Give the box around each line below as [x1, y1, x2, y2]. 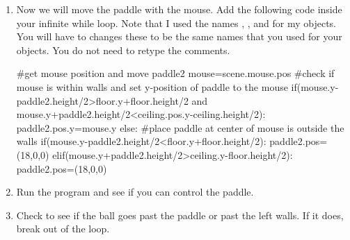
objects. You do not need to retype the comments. [16, 42, 230, 57]
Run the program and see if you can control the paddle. [16, 185, 254, 199]
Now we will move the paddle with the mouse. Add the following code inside [16, 2, 342, 16]
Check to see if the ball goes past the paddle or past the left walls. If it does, [16, 207, 344, 222]
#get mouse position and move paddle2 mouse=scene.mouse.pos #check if [16, 66, 335, 80]
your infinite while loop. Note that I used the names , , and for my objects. [16, 15, 336, 30]
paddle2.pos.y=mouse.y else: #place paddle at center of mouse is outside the [16, 120, 344, 135]
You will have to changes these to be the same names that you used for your [16, 29, 342, 44]
